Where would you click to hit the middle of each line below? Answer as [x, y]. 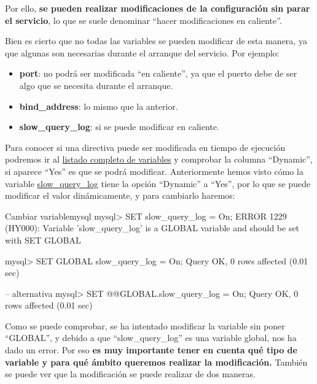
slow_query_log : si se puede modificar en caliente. [119, 127]
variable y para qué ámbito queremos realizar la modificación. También [156, 362]
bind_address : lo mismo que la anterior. [99, 106]
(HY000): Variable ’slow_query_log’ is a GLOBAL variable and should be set [152, 228]
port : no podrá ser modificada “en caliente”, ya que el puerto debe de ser [158, 73]
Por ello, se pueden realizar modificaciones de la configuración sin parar [158, 8]
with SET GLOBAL [43, 240]
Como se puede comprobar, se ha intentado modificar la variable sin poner [145, 325]
